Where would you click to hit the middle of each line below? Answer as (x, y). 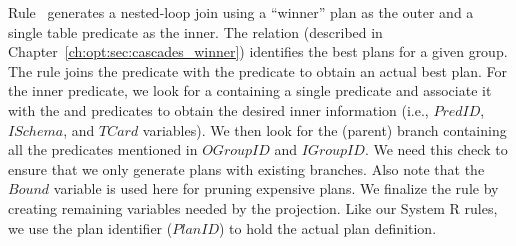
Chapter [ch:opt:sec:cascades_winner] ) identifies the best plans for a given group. (258, 51)
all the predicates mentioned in (103, 149)
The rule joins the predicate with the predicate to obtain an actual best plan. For (258, 70)
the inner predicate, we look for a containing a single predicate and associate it (250, 90)
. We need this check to (436, 149)
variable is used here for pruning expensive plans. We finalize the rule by (276, 188)
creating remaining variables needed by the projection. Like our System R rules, (253, 207)
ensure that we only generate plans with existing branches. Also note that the (246, 168)
